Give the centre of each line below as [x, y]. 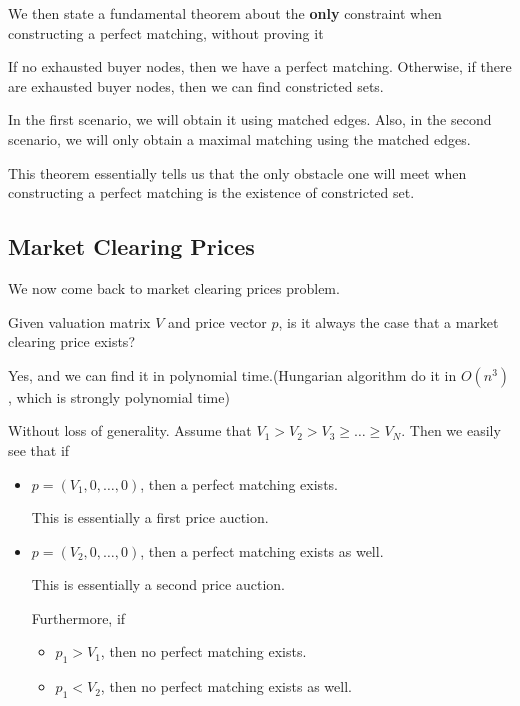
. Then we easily [451, 430]
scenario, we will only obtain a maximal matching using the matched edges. [239, 138]
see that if [39, 449]
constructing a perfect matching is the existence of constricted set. [211, 192]
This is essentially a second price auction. [158, 584]
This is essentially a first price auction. [150, 517]
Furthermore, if [78, 617]
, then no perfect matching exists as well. [226, 686]
